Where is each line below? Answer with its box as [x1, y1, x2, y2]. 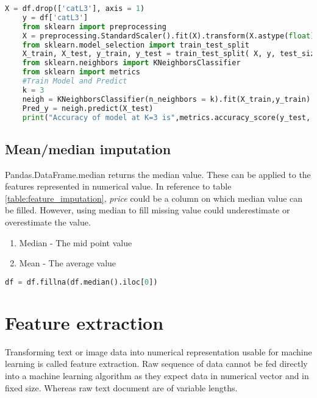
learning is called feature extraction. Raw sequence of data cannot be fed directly [5, 357, 308, 370]
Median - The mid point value [19, 236, 132, 249]
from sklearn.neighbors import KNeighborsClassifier [22, 59, 241, 68]
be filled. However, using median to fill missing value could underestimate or [5, 204, 290, 216]
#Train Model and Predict [22, 77, 127, 85]
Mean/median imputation [5, 139, 171, 158]
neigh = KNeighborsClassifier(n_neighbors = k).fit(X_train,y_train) [22, 94, 311, 104]
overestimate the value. [5, 215, 91, 228]
